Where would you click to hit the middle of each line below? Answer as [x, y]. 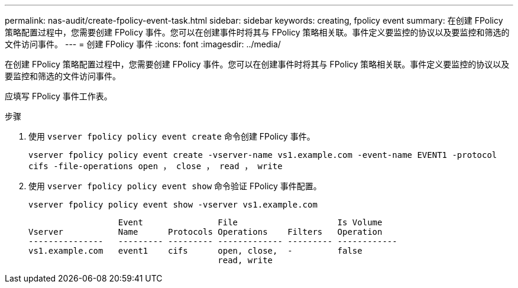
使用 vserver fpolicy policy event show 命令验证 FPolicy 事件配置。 [175, 186]
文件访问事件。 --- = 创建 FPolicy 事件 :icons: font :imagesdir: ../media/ [143, 44]
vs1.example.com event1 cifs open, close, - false [195, 251]
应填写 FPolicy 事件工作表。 [59, 96]
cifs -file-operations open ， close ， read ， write [156, 166]
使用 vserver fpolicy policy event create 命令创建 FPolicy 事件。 [172, 136]
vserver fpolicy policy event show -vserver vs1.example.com [173, 205]
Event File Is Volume [250, 222]
